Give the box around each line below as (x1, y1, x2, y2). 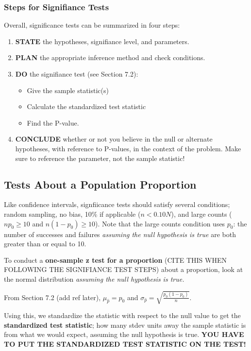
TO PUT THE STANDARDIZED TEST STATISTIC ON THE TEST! (4, 338, 246, 349)
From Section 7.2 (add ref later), (4, 292, 101, 302)
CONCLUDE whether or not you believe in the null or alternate (15, 134, 213, 144)
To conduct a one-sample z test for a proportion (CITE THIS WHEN (4, 255, 227, 265)
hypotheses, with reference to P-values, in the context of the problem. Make (15, 143, 241, 153)
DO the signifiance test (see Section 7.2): (15, 69, 138, 79)
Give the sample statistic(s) (27, 85, 109, 95)
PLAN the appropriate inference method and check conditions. (15, 52, 205, 63)
